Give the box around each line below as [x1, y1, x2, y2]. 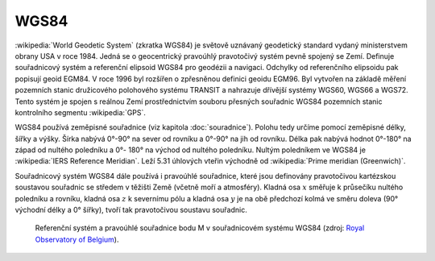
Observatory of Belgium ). [35, 234, 119, 244]
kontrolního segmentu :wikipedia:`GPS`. [14, 107, 147, 117]
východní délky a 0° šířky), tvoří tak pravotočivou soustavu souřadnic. [14, 205, 247, 215]
